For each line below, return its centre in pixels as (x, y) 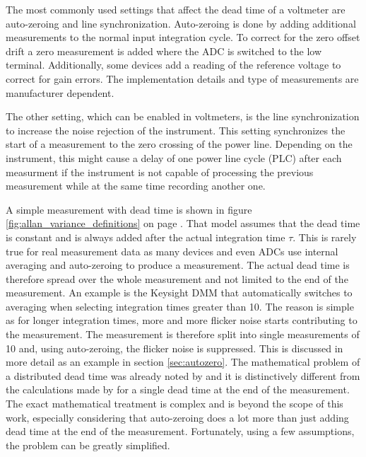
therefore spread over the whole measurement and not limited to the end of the (177, 278)
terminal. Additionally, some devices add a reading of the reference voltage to (173, 65)
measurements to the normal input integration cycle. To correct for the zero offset (183, 37)
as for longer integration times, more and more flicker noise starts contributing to (182, 320)
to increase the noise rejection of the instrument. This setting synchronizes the (176, 130)
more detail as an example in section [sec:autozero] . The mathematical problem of (183, 362)
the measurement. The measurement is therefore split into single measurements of (183, 334)
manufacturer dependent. (60, 92)
